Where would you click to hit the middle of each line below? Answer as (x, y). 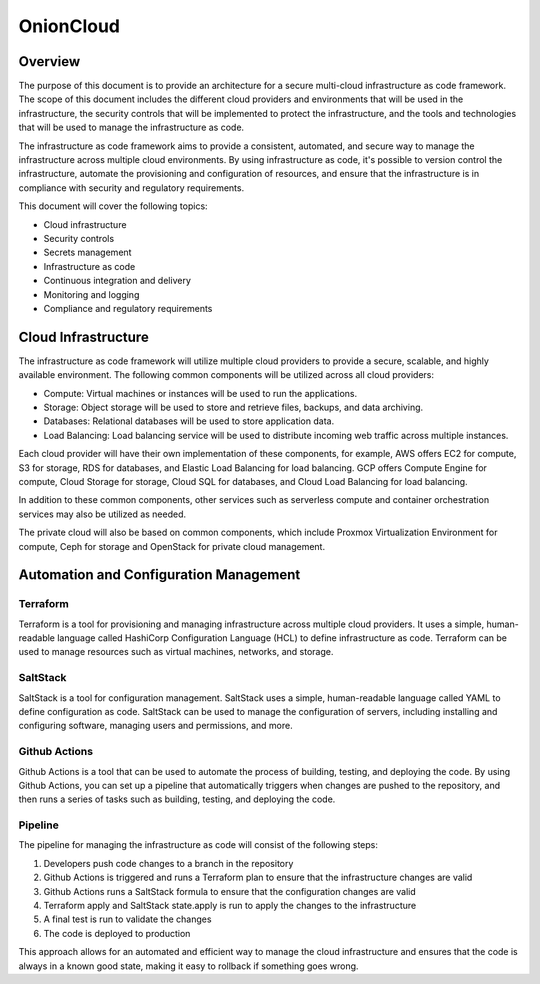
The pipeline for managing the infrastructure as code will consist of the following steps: (198, 845)
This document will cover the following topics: (113, 206)
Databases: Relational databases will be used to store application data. (189, 421)
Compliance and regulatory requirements (128, 308)
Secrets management (87, 252)
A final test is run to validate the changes (127, 919)
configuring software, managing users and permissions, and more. (156, 726)
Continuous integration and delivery (117, 281)
